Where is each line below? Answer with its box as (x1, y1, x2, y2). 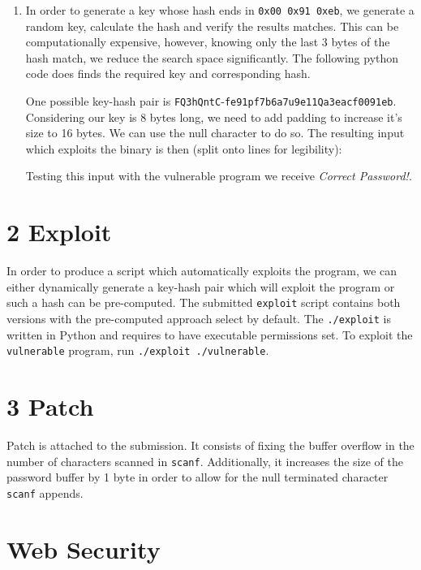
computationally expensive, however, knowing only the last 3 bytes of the (25, 33, 390, 50)
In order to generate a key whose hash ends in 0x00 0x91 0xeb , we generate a (25, 2, 415, 18)
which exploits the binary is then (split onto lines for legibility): (25, 140, 342, 157)
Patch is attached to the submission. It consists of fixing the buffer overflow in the (6, 437, 415, 454)
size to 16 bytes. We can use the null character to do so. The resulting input (25, 124, 405, 141)
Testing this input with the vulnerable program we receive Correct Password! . (25, 167, 412, 184)
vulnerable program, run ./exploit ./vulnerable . (6, 342, 269, 359)
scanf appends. (6, 484, 84, 501)
